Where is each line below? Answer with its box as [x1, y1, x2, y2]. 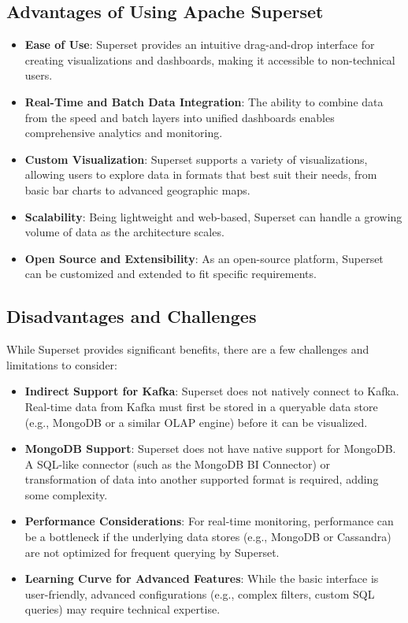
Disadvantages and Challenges [6, 304, 257, 328]
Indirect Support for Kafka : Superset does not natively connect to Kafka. [24, 383, 399, 399]
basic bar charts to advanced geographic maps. [24, 181, 250, 198]
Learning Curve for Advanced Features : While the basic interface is [24, 570, 379, 587]
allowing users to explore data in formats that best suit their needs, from [24, 166, 377, 183]
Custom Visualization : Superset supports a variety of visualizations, [24, 150, 368, 167]
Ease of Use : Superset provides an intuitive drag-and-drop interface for [24, 36, 375, 53]
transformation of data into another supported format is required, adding [24, 471, 379, 488]
